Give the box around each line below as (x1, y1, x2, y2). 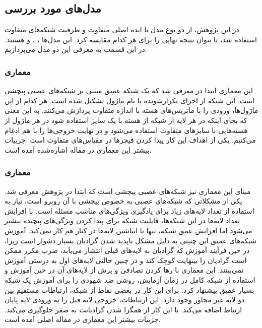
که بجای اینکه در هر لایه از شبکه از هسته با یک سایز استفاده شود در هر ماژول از (5, 114, 247, 125)
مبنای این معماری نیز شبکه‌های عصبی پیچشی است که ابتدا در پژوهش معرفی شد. (5, 185, 251, 196)
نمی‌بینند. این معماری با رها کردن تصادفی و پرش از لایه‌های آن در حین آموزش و (5, 265, 244, 275)
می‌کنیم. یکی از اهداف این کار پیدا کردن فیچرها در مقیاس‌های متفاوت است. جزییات (5, 135, 256, 145)
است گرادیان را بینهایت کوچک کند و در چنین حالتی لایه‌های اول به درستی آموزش (5, 254, 247, 265)
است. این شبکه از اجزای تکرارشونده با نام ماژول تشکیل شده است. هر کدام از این (5, 95, 254, 105)
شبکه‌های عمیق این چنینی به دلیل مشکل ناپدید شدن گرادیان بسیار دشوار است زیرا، (5, 235, 256, 245)
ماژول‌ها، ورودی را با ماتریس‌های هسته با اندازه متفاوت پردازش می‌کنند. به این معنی (5, 105, 258, 115)
